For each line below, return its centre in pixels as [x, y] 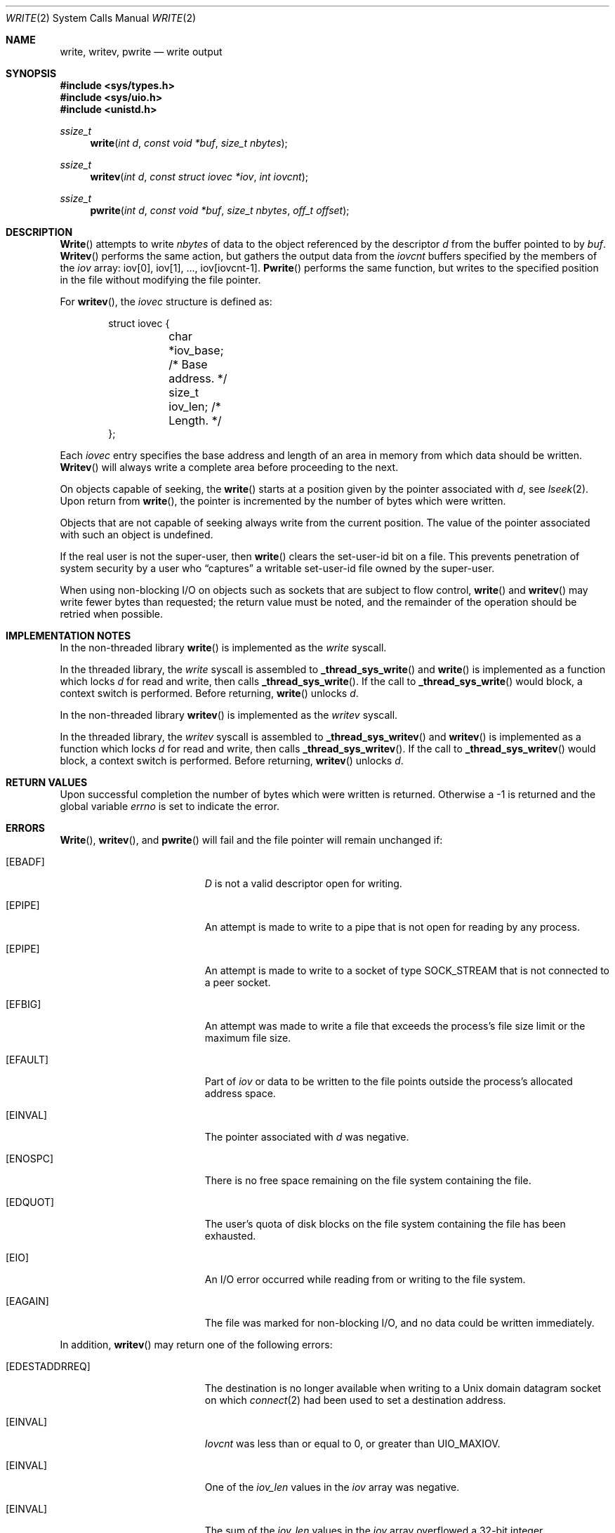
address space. [240, 1093]
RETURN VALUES [47, 782]
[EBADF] [25, 862]
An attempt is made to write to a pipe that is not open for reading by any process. [392, 927]
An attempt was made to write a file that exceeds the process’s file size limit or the [395, 1026]
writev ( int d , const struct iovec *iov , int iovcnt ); [199, 177]
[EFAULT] [27, 1060]
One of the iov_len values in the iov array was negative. [332, 1487]
